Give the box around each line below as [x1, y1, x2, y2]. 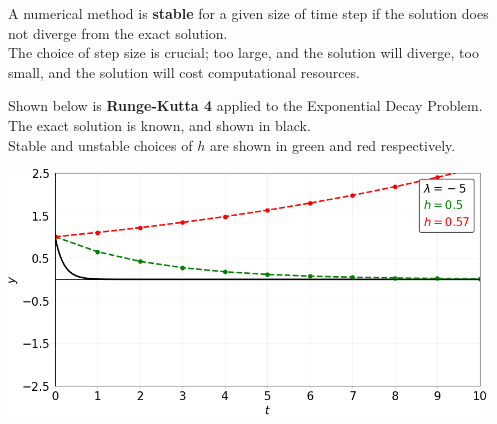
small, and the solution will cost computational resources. [8, 61, 361, 82]
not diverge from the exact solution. [8, 22, 228, 43]
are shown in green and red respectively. [209, 134, 456, 155]
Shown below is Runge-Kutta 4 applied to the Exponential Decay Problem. [8, 95, 483, 116]
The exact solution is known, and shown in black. [8, 114, 311, 135]
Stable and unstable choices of [8, 134, 193, 155]
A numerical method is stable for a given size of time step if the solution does [8, 3, 489, 23]
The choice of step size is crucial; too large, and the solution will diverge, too [8, 42, 479, 63]
